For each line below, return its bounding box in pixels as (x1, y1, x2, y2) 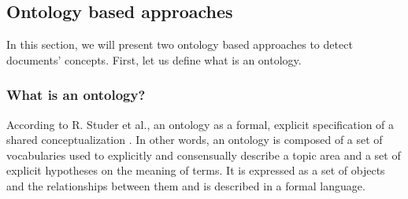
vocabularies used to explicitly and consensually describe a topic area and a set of (6, 146, 401, 163)
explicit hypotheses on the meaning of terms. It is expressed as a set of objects (6, 162, 385, 179)
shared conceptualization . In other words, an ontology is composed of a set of (6, 131, 383, 148)
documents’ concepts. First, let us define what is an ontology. (6, 51, 302, 68)
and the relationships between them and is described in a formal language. (6, 177, 365, 193)
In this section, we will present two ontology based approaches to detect (6, 36, 353, 53)
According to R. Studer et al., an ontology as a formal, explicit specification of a (6, 116, 395, 132)
